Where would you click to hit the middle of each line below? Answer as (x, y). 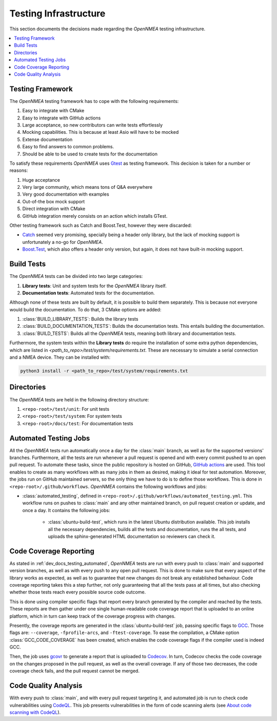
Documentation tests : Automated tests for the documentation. (88, 293)
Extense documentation (47, 139)
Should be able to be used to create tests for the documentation (90, 154)
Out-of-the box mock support (54, 201)
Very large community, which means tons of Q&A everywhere (87, 187)
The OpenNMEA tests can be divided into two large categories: (76, 276)
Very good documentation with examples (66, 194)
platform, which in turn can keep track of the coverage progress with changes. (93, 616)
